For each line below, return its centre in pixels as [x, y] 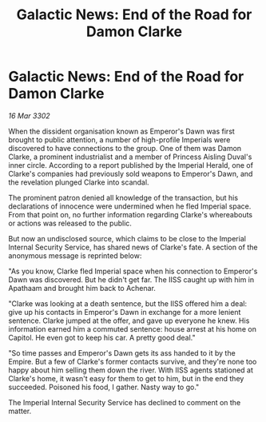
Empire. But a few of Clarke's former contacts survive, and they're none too [133, 361]
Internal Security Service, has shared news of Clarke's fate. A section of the [133, 247]
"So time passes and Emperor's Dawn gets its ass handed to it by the [122, 352]
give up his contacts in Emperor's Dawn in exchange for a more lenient [125, 312]
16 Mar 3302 [29, 115]
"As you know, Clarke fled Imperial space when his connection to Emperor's [133, 271]
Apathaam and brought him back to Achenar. [82, 288]
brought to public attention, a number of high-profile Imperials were [119, 139]
